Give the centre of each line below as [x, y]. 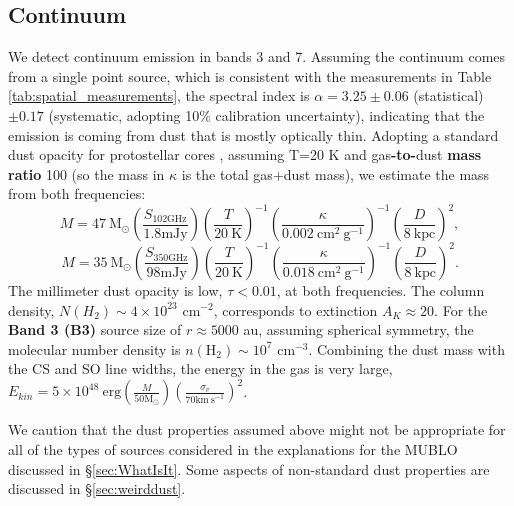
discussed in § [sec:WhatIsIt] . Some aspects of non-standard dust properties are [249, 468]
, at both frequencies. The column [380, 289]
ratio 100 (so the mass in [86, 173]
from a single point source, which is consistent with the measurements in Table [250, 75]
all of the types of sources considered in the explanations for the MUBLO [233, 449]
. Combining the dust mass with [406, 348]
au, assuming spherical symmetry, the [358, 329]
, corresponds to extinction [295, 309]
